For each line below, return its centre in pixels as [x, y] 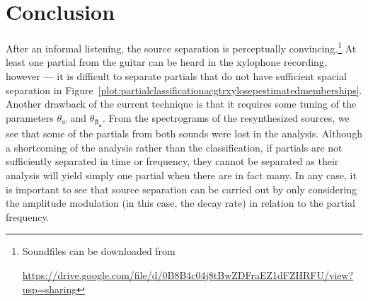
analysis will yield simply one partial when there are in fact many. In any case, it [181, 175]
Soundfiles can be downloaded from [99, 251]
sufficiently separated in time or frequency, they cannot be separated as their [172, 161]
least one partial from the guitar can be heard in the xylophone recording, [166, 62]
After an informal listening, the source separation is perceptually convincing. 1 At [181, 47]
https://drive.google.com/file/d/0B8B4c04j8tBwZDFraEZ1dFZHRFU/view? [188, 274]
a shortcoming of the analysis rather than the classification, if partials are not [174, 147]
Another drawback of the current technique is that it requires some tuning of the [181, 104]
